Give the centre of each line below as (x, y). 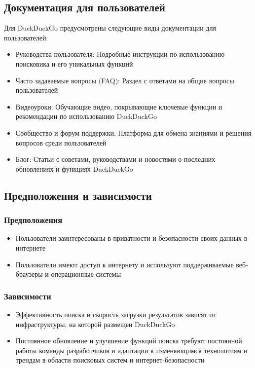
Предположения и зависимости (78, 195)
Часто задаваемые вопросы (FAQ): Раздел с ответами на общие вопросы (125, 80)
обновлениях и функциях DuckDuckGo (74, 168)
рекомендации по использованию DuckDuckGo (86, 116)
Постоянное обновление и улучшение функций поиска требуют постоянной (129, 341)
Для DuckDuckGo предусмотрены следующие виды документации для (110, 28)
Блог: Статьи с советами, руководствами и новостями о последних (115, 159)
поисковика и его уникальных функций (74, 63)
